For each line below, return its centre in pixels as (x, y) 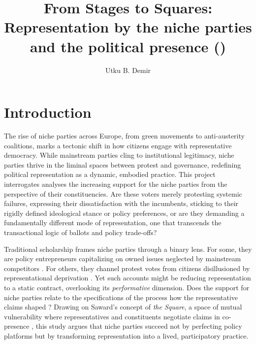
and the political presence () (128, 46)
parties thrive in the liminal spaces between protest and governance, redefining (123, 164)
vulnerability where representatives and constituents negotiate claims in (112, 316)
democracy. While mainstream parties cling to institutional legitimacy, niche (119, 155)
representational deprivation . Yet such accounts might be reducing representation (128, 278)
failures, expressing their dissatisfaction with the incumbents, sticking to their (121, 203)
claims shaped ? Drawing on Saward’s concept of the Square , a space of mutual (123, 307)
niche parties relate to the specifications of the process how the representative (121, 297)
